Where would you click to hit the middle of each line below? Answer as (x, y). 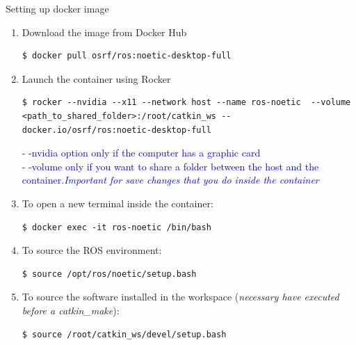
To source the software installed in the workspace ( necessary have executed (180, 297)
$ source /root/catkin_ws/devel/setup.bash (124, 334)
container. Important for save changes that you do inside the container (170, 180)
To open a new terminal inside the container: (118, 203)
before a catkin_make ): (71, 310)
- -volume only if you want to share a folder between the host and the (170, 166)
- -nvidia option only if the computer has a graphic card (141, 153)
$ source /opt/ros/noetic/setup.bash (109, 274)
